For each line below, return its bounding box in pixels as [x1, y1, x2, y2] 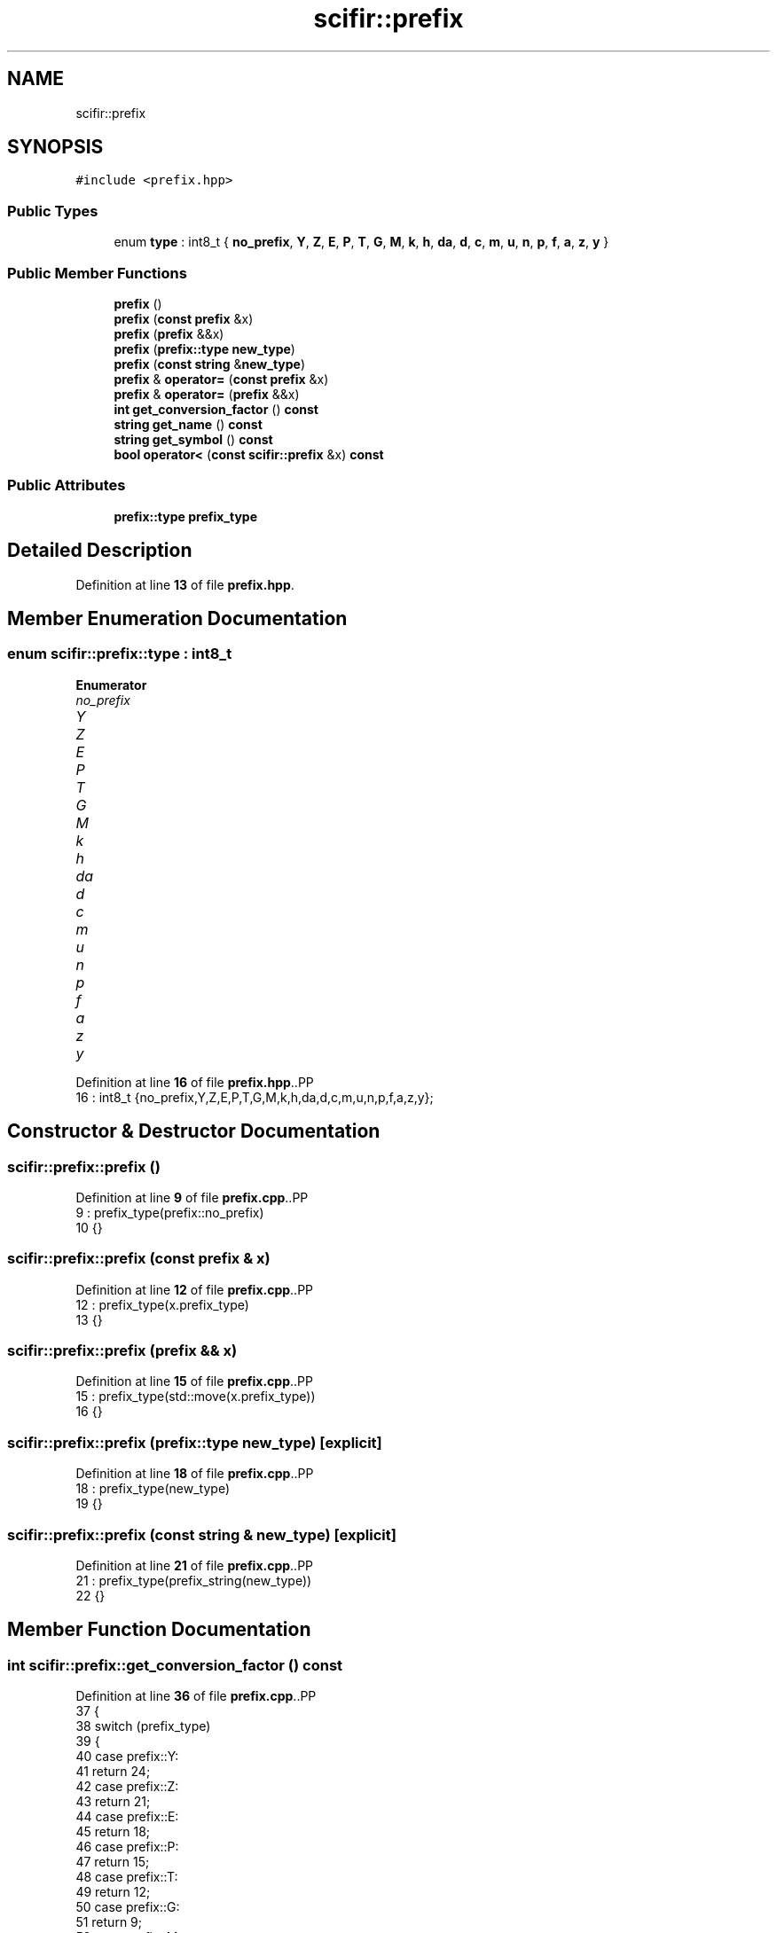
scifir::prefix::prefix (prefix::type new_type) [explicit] [7, 1433, 382, 1452]
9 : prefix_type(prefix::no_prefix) [75, 1204, 264, 1220]
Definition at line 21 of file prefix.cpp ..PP [75, 1557, 314, 1573]
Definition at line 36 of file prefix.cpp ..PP [75, 1688, 317, 1704]
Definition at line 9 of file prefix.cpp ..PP [75, 1189, 309, 1205]
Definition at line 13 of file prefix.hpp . [75, 576, 294, 592]
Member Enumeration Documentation [7, 607, 348, 630]
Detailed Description [7, 539, 192, 562]
